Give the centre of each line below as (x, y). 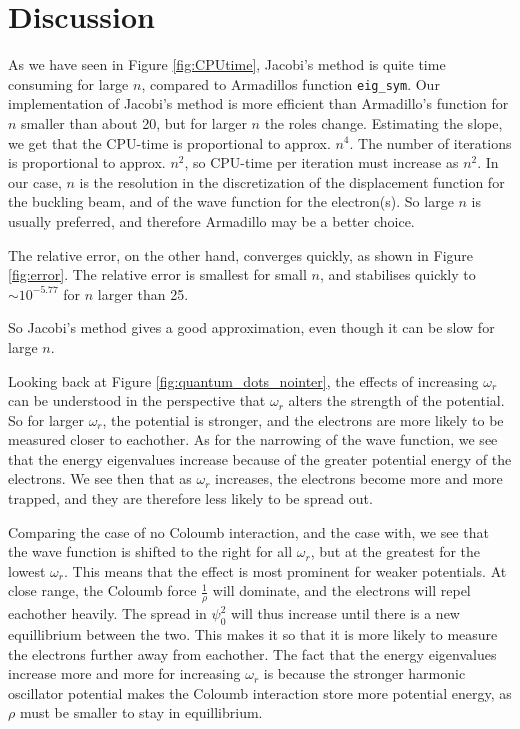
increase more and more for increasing (124, 673)
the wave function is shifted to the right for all (150, 551)
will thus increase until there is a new (345, 613)
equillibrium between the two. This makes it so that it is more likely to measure (253, 634)
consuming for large (68, 83)
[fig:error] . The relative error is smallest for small (157, 274)
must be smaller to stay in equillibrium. (141, 712)
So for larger (46, 419)
